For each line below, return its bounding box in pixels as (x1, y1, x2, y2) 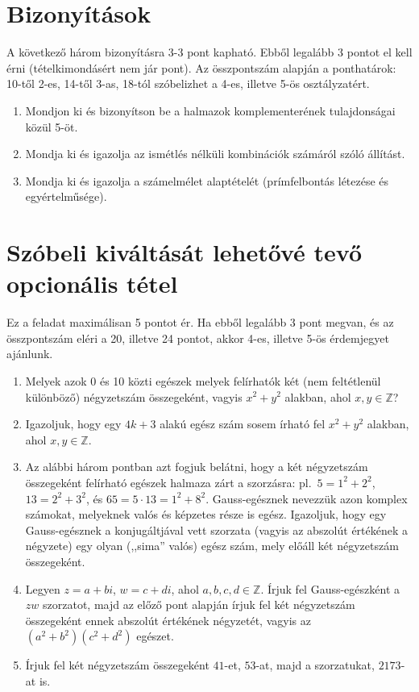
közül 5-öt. (25, 118, 78, 135)
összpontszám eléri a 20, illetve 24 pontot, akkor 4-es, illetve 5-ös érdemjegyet (6, 329, 389, 346)
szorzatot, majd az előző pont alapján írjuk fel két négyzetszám (43, 596, 355, 613)
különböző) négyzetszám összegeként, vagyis (25, 388, 243, 405)
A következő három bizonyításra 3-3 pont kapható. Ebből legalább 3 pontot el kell (6, 44, 413, 60)
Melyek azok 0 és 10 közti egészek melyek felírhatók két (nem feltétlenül (25, 372, 381, 389)
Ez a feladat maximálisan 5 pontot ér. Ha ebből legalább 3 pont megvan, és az (6, 314, 394, 331)
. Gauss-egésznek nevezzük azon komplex (205, 490, 408, 506)
